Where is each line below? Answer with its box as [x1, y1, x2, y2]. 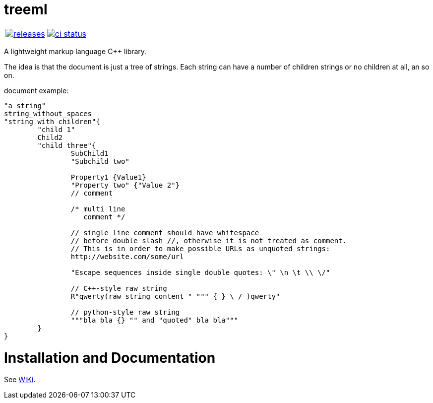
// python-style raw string [70, 308, 180, 316]
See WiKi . [4, 375, 36, 384]
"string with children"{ [4, 117, 100, 126]
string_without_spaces [4, 109, 92, 118]
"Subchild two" [70, 157, 129, 165]
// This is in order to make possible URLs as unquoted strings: [70, 244, 330, 253]
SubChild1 [70, 149, 109, 157]
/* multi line [70, 204, 125, 213]
